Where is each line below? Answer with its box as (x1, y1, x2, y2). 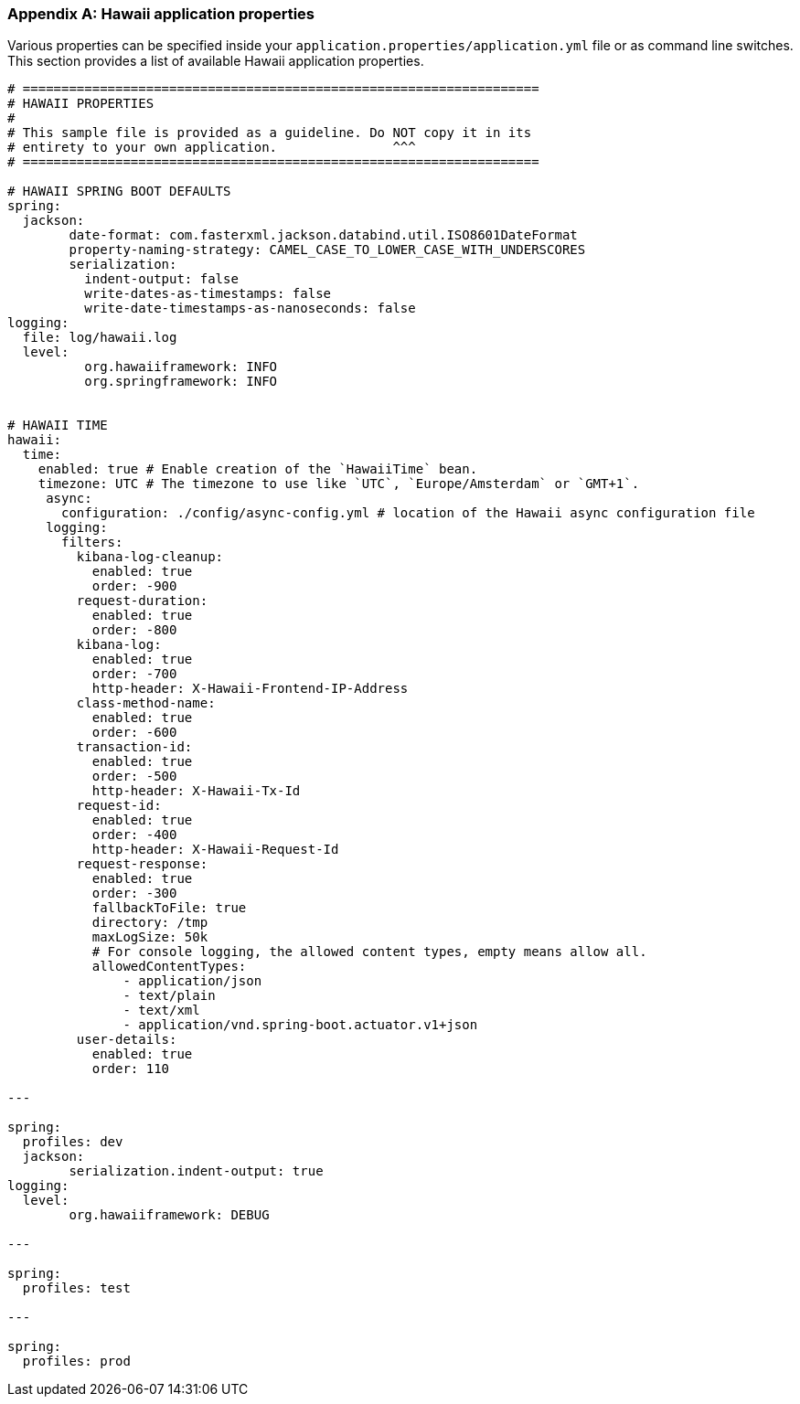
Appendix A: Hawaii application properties (7, 5, 315, 23)
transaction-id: (76, 739, 193, 755)
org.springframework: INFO (84, 374, 278, 389)
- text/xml (123, 1003, 200, 1018)
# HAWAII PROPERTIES (7, 96, 155, 112)
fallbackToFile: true (91, 900, 247, 916)
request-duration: (76, 593, 208, 609)
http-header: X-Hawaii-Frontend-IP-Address (91, 681, 409, 697)
